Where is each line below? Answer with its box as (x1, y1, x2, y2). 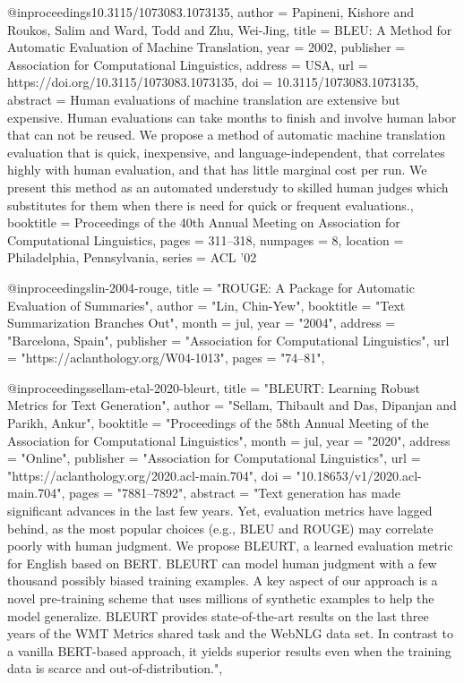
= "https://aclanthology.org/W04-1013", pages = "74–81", (7, 348, 325, 367)
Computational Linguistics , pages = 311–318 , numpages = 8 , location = (7, 230, 404, 249)
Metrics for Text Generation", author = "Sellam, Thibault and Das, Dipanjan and (7, 396, 457, 414)
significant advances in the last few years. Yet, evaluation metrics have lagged (7, 501, 433, 520)
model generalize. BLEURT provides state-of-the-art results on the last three (7, 606, 429, 625)
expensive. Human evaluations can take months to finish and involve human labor (7, 107, 457, 126)
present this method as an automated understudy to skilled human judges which (7, 177, 449, 196)
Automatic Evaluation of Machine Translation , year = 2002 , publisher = (7, 38, 406, 56)
